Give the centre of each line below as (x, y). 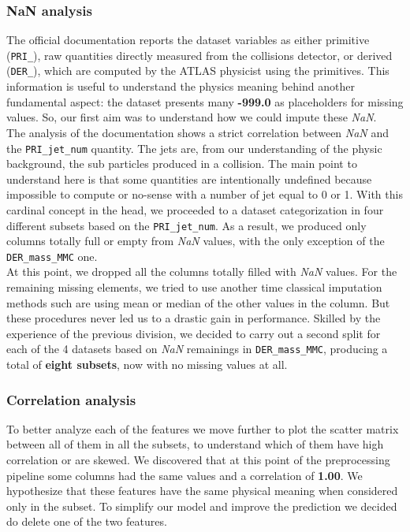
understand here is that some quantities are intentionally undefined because (189, 179)
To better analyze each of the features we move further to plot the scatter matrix (203, 428)
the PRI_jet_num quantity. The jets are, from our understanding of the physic (194, 148)
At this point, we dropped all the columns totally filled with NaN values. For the (202, 272)
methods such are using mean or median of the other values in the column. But (198, 302)
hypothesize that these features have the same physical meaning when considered (202, 491)
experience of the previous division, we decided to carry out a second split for (194, 333)
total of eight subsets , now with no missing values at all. (147, 365)
